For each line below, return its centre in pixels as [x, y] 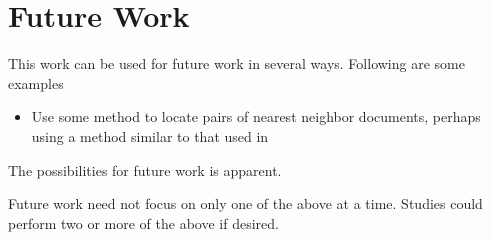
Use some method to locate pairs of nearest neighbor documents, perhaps [256, 116]
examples [36, 82]
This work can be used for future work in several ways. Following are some [236, 63]
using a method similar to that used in [150, 135]
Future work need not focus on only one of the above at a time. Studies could [245, 203]
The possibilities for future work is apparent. [145, 169]
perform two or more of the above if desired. [143, 222]
